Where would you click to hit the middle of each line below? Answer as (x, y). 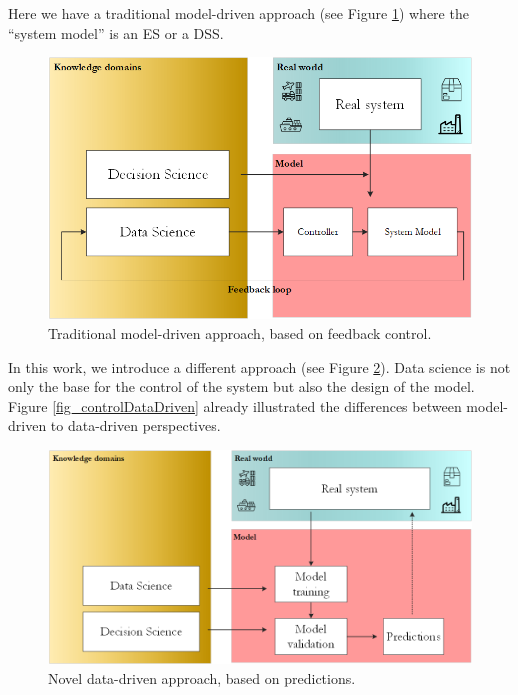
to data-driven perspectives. (135, 425)
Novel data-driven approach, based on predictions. (202, 677)
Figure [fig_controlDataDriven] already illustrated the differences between (235, 405)
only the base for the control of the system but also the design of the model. (241, 386)
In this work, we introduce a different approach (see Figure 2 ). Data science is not (259, 366)
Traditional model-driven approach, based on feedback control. (240, 333)
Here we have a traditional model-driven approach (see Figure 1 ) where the (238, 13)
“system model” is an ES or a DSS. (116, 32)
